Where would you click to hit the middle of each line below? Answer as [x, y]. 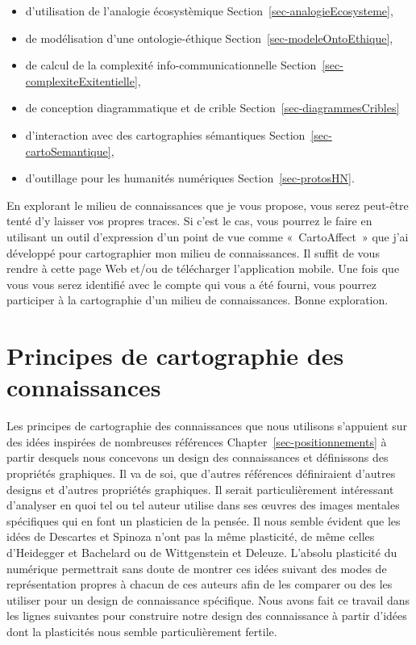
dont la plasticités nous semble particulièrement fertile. [142, 631]
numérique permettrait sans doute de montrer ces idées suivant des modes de [197, 568]
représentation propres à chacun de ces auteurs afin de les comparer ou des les [200, 584]
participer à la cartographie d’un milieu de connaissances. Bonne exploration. [198, 300]
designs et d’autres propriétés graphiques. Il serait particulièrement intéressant [200, 489]
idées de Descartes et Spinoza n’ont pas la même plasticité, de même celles [191, 536]
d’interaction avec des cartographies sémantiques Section [165, 134]
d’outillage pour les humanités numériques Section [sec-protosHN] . [190, 178]
